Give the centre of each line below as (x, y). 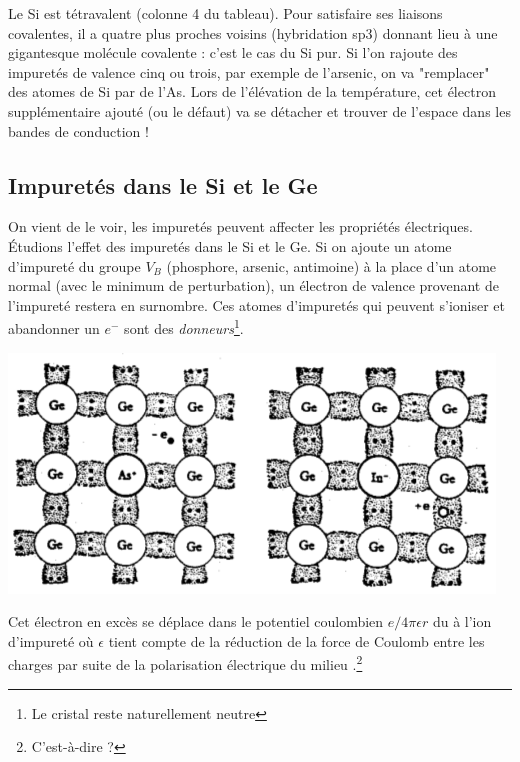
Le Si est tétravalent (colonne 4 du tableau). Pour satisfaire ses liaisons (225, 13)
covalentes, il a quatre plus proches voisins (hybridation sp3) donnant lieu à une (253, 32)
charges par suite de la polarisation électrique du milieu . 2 (185, 663)
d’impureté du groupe (74, 265)
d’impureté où (51, 640)
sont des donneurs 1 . (184, 326)
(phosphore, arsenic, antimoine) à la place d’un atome (331, 265)
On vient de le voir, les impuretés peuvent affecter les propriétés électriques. (240, 226)
